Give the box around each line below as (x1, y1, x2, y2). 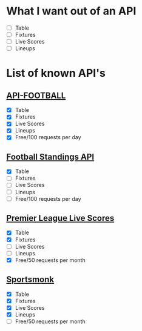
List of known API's (6, 67, 106, 80)
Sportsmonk (6, 274, 55, 285)
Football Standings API (6, 151, 95, 162)
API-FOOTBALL (6, 90, 66, 100)
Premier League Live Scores (6, 213, 115, 223)
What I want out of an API (6, 4, 137, 18)
